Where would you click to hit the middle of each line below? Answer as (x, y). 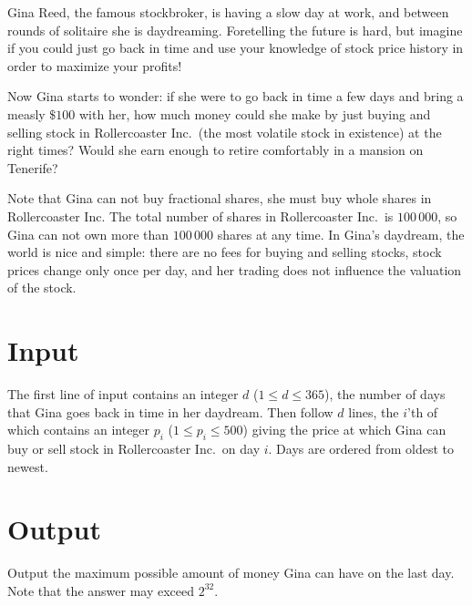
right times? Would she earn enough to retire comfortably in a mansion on (215, 150)
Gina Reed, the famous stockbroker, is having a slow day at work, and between (228, 12)
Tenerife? (33, 167)
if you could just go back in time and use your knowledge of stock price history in (236, 48)
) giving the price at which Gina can (344, 430)
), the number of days (385, 394)
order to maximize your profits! (95, 65)
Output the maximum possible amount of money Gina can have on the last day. (231, 573)
